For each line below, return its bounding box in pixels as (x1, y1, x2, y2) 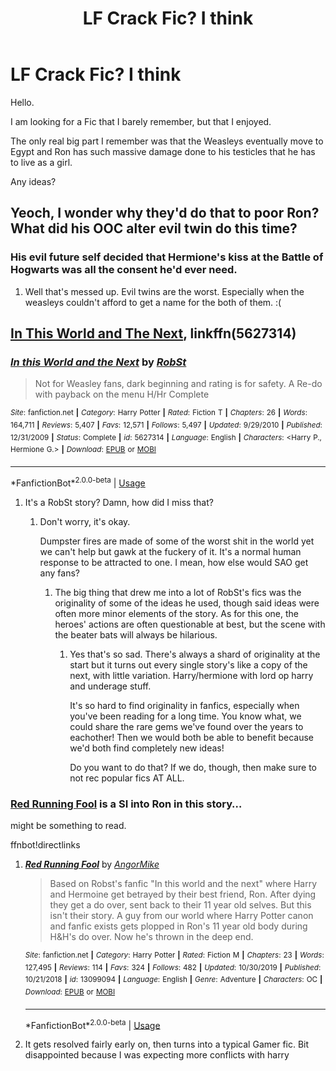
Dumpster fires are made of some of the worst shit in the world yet (39, 535, 315, 547)
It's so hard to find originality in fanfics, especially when (69, 699, 300, 711)
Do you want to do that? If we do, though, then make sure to (69, 761, 317, 773)
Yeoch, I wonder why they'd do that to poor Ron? (10, 205, 320, 222)
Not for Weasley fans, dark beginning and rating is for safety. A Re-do (34, 378, 323, 390)
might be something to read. (10, 819, 127, 831)
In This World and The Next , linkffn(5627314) (10, 325, 297, 342)
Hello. (10, 96, 35, 108)
